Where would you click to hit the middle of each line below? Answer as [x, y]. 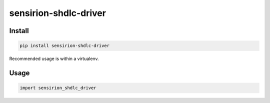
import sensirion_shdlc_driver [58, 88]
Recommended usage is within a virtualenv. [54, 59]
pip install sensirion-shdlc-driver [65, 46]
